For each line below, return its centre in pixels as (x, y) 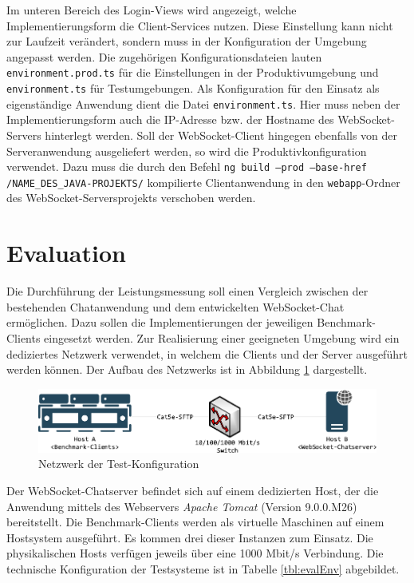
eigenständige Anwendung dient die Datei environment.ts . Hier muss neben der (203, 103)
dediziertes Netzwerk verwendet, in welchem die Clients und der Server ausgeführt (207, 353)
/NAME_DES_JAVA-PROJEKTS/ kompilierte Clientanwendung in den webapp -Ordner (203, 182)
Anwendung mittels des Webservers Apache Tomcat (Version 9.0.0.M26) (182, 506)
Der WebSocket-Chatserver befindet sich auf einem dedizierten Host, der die (193, 490)
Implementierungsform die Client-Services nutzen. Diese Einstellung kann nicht (200, 25)
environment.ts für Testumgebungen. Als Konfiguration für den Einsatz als (193, 88)
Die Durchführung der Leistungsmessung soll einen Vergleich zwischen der (187, 291)
